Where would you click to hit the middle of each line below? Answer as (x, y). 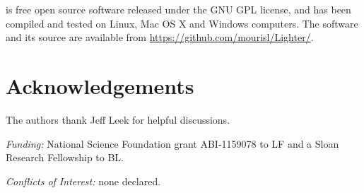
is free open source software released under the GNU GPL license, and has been (178, 9)
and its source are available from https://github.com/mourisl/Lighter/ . (160, 37)
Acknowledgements (100, 85)
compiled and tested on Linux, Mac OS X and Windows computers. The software (182, 23)
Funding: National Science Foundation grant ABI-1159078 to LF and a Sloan (172, 143)
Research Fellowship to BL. (65, 157)
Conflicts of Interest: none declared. (83, 181)
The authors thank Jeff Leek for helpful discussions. (118, 119)
